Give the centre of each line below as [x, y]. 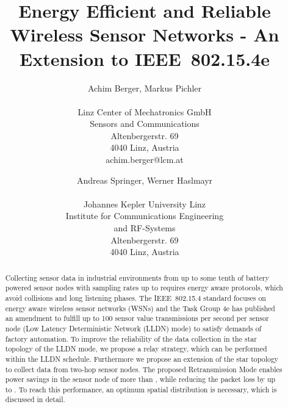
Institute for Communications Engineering [145, 216]
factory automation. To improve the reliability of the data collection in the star [131, 338]
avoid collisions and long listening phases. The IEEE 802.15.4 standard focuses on [135, 297]
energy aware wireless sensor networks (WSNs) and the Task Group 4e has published [140, 308]
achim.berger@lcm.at [145, 160]
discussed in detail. [35, 399]
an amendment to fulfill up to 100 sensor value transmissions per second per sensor [137, 318]
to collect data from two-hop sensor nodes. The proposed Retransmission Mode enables [144, 369]
